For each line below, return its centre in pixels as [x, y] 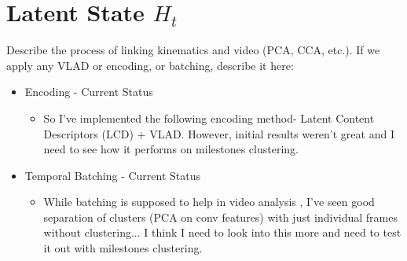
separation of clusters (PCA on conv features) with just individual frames [220, 217]
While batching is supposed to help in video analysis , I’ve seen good [209, 202]
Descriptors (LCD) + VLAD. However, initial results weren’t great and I [219, 133]
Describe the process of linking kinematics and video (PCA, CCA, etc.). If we [193, 50]
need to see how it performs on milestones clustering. [171, 149]
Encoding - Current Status [89, 92]
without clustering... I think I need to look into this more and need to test [222, 232]
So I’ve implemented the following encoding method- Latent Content [209, 118]
